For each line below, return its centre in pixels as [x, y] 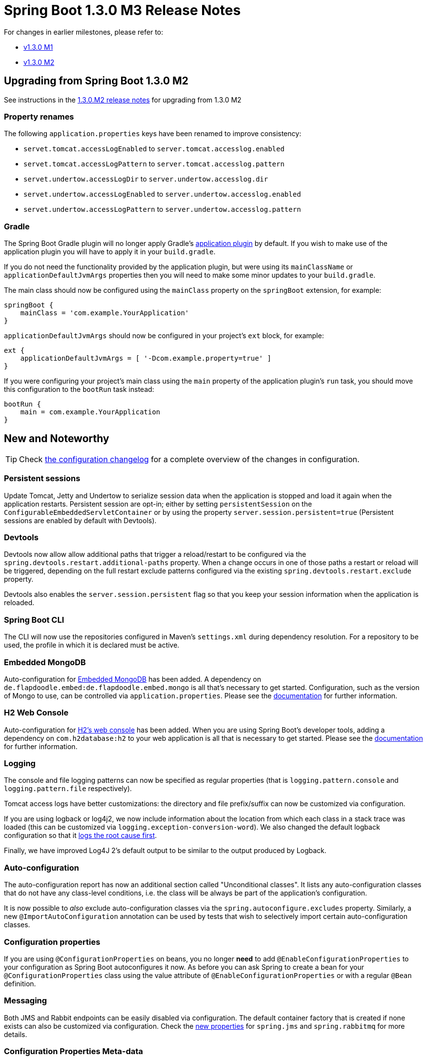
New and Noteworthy [57, 438]
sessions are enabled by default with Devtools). [80, 520]
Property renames [39, 116]
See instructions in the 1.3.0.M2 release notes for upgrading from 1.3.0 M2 [123, 100]
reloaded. [19, 603]
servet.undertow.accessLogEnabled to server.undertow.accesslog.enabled [162, 194]
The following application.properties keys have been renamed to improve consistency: [153, 134]
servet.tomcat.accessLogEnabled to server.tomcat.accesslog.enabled [154, 149]
